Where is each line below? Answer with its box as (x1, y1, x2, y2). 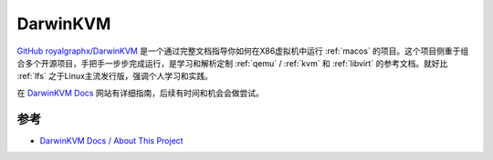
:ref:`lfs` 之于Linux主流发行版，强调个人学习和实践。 (16, 71, 214, 82)
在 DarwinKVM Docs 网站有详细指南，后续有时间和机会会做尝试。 (16, 87, 264, 98)
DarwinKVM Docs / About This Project (39, 135, 184, 145)
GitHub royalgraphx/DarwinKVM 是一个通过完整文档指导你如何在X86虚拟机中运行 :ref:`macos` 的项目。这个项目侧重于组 (16, 45, 469, 56)
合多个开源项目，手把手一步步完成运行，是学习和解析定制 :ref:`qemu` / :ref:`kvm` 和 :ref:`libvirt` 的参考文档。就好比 (16, 57, 448, 68)
